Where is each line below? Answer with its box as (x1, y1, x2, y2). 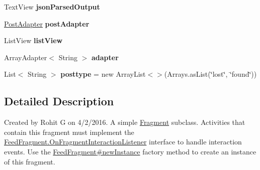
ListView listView (4, 35, 63, 46)
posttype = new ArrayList (60, 69, 146, 79)
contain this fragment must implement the (4, 126, 134, 137)
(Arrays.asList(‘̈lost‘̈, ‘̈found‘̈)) (164, 69, 257, 79)
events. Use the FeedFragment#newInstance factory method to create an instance (4, 146, 256, 156)
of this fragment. (4, 156, 55, 166)
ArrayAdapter (4, 52, 47, 62)
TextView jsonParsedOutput (4, 2, 100, 12)
